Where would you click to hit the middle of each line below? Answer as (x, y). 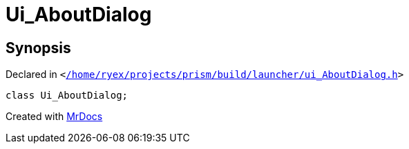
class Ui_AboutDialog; (67, 96)
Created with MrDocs (54, 117)
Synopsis (38, 48)
